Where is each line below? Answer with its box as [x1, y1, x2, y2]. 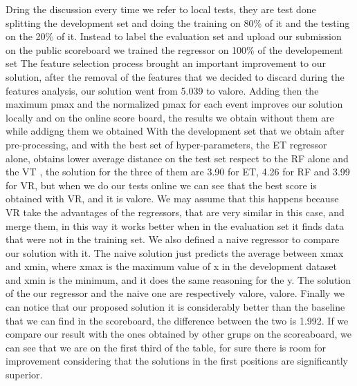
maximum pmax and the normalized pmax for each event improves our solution [6, 97, 343, 111]
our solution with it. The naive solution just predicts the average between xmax [6, 245, 344, 260]
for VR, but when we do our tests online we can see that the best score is [6, 177, 317, 192]
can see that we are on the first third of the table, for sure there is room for [6, 340, 326, 354]
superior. [6, 367, 43, 382]
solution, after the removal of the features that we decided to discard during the [6, 69, 345, 84]
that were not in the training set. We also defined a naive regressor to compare [6, 232, 340, 247]
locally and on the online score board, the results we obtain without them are [6, 110, 334, 124]
